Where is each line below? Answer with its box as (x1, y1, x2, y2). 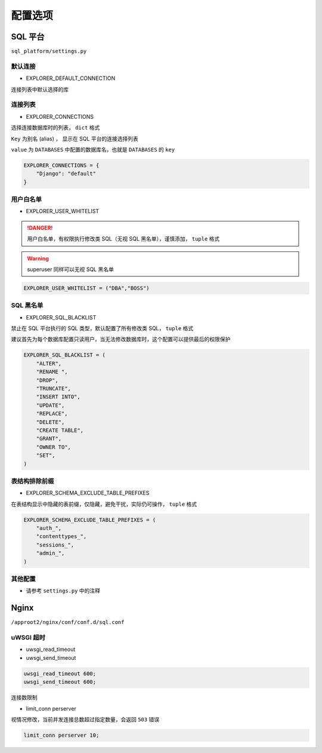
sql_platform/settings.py (11, 48, 87, 55)
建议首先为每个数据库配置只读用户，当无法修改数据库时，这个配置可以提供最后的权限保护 (11, 336, 231, 343)
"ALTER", (36, 360, 62, 367)
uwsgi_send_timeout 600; (23, 678, 97, 686)
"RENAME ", (36, 368, 68, 376)
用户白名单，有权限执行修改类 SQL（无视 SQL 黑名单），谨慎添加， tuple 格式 (27, 235, 220, 242)
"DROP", (36, 377, 59, 383)
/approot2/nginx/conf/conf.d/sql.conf (11, 619, 125, 626)
